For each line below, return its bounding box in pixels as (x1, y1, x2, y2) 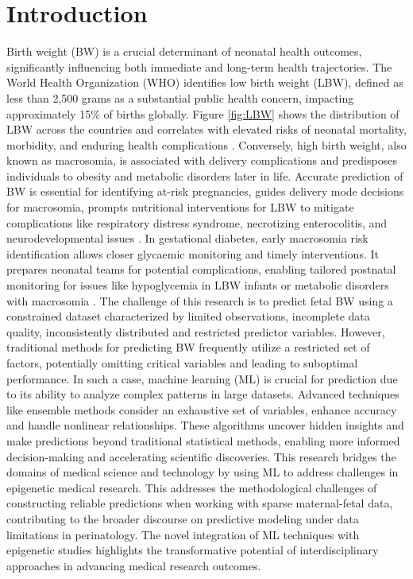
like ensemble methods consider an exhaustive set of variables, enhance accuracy (6, 401, 397, 418)
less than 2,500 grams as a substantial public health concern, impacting (6, 89, 354, 106)
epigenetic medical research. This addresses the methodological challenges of (6, 479, 377, 495)
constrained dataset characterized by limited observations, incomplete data (6, 308, 370, 324)
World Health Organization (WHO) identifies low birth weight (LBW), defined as (6, 74, 403, 91)
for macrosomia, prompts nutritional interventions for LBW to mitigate (6, 199, 354, 216)
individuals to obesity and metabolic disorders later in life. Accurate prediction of (6, 167, 403, 184)
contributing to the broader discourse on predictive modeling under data (6, 510, 359, 527)
